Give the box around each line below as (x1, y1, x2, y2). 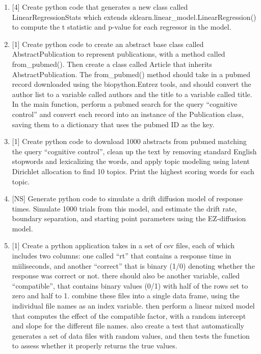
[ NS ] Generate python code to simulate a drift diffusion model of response (12, 193, 243, 204)
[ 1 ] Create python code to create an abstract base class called (12, 38, 204, 49)
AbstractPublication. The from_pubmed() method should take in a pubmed (12, 68, 250, 79)
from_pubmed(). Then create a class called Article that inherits (12, 58, 212, 69)
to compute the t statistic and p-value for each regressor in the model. (12, 21, 231, 32)
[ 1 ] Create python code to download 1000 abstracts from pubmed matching (12, 136, 247, 147)
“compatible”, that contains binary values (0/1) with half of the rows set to (12, 280, 248, 291)
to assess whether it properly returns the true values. (12, 340, 177, 351)
